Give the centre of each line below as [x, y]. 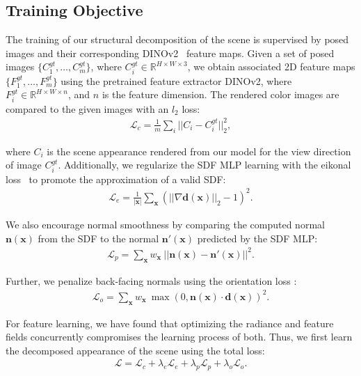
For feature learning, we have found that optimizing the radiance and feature [170, 323]
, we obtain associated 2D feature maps [271, 66]
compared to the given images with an [87, 108]
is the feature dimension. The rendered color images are [220, 94]
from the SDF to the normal [98, 238]
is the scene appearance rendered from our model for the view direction [199, 151]
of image [24, 165]
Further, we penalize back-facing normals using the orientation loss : [151, 280]
